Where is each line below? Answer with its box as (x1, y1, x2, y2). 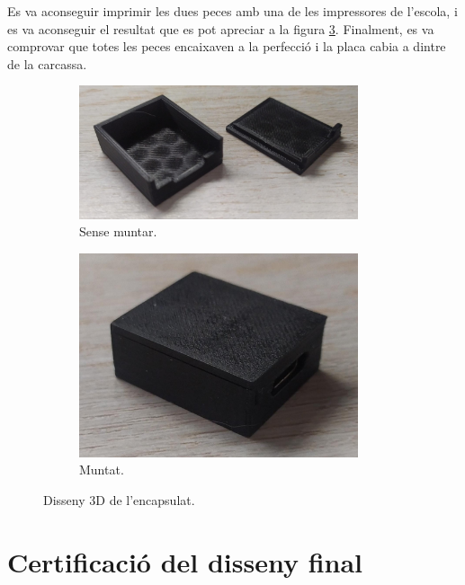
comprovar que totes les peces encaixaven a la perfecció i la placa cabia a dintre (7, 37, 446, 56)
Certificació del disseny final (7, 543, 363, 580)
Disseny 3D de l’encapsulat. (43, 490, 195, 509)
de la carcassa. (7, 54, 87, 73)
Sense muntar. (79, 222, 157, 241)
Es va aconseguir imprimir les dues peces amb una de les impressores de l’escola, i (7, 2, 458, 20)
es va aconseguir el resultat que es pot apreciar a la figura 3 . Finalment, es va (7, 19, 434, 38)
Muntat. (79, 460, 124, 479)
